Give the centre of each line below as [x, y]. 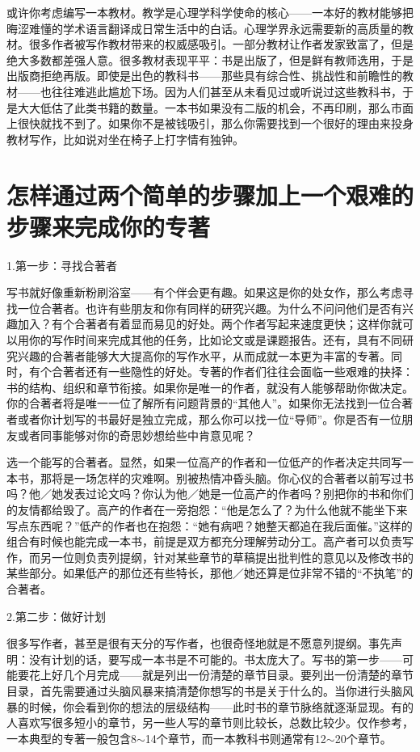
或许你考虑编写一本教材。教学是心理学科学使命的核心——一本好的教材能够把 [210, 12]
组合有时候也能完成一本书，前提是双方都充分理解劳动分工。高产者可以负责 [204, 541]
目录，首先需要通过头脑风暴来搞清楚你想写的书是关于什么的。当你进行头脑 [204, 690]
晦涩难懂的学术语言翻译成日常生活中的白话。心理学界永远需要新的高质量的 [204, 28]
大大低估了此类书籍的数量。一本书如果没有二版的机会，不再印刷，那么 [204, 107]
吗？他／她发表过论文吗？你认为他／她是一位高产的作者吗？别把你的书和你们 [210, 494]
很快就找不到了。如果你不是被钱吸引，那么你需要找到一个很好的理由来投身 [215, 123]
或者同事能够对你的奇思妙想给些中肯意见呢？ [136, 435]
